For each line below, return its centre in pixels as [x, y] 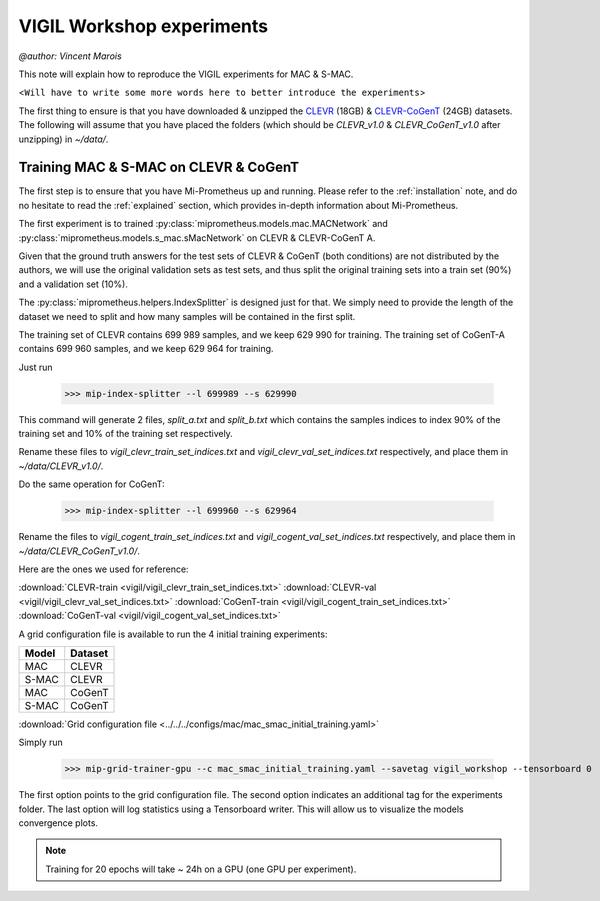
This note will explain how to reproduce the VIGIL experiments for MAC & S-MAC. [186, 74]
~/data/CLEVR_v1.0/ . [61, 466]
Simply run [41, 742]
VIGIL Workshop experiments [143, 26]
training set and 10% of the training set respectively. [126, 434]
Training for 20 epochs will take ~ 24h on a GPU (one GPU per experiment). [201, 869]
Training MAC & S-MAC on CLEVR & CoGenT [159, 167]
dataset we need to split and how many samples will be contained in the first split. [187, 316]
